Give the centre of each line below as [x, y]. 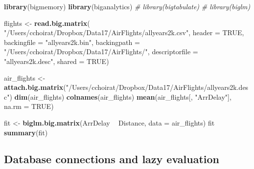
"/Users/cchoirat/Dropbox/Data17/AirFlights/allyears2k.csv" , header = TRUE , [124, 32]
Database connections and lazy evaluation [112, 158]
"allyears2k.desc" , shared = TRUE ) [57, 61]
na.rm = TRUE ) [29, 106]
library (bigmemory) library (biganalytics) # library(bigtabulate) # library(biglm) [127, 6]
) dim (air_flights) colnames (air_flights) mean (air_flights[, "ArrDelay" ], [120, 96]
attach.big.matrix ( [35, 87]
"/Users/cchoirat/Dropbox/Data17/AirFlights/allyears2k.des [157, 87]
